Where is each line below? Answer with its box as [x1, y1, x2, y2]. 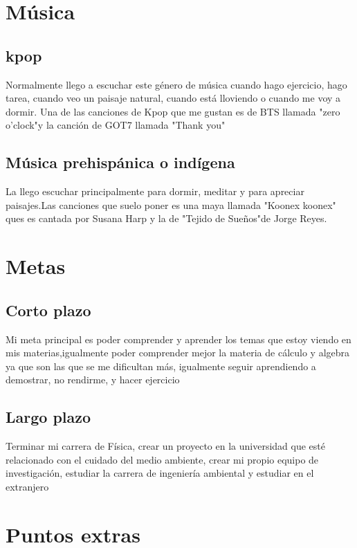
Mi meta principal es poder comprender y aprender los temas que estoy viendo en [6, 331, 351, 346]
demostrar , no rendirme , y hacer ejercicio [6, 372, 180, 387]
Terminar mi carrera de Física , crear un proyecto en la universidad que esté [6, 439, 325, 453]
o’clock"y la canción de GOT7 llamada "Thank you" [6, 118, 226, 132]
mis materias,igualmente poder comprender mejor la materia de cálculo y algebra [6, 345, 350, 360]
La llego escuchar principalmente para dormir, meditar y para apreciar [6, 184, 304, 199]
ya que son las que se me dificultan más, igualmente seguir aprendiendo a [6, 358, 316, 373]
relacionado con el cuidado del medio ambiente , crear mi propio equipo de [6, 452, 319, 466]
